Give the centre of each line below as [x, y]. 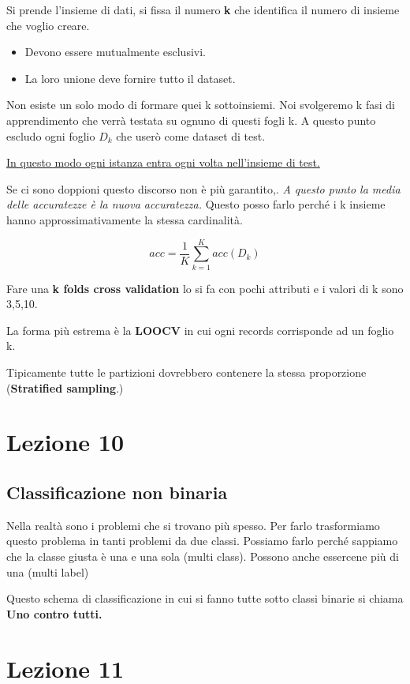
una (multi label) [48, 571]
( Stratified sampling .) [65, 387]
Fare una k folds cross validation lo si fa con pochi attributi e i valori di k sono [205, 288]
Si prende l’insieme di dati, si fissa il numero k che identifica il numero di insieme [203, 9]
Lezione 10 [65, 442]
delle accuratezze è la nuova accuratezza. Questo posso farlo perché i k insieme [196, 204]
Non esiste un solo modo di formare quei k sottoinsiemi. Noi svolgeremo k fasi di [201, 105]
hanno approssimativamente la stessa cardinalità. [125, 219]
